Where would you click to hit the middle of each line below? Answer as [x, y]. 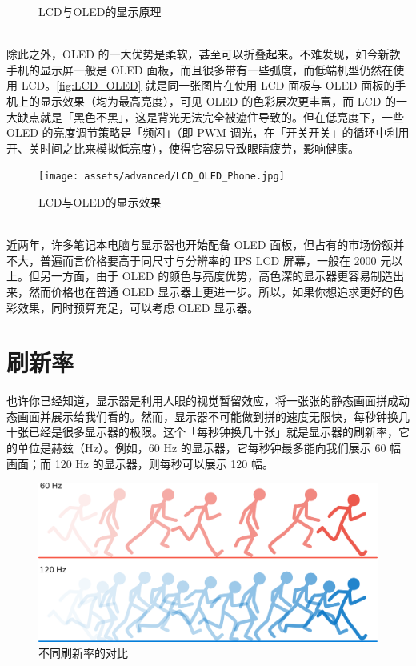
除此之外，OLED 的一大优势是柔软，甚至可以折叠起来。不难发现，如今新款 [204, 54]
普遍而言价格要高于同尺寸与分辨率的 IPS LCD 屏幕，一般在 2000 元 [216, 260]
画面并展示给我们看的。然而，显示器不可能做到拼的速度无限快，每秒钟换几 [213, 416]
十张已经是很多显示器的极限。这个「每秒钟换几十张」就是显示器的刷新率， [202, 432]
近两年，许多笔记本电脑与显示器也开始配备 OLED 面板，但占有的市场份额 [200, 245]
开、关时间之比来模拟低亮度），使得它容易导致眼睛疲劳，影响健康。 [183, 148]
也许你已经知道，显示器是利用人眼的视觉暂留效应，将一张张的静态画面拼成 [202, 401]
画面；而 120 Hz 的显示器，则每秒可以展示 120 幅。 [140, 463]
